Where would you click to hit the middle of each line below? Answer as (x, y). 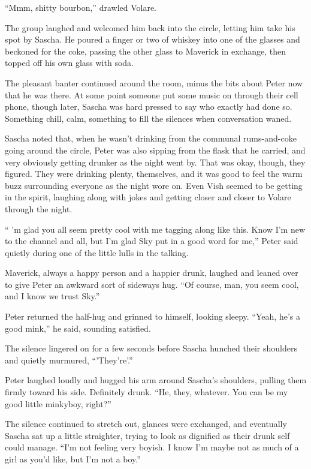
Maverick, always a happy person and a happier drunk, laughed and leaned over (152, 273)
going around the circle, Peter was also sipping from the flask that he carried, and (155, 150)
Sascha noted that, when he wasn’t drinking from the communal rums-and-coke (151, 138)
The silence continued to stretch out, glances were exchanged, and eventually (146, 424)
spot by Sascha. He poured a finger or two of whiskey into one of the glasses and (153, 39)
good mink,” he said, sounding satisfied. (78, 328)
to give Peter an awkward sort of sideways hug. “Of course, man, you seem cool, (152, 284)
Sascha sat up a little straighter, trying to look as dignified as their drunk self (147, 435)
